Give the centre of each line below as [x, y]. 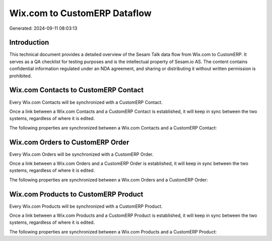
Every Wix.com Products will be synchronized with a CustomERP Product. [86, 206]
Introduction [29, 43]
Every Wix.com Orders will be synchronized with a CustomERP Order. [81, 154]
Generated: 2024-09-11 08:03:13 [43, 28]
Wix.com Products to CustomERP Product [76, 194]
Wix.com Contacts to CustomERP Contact [77, 90]
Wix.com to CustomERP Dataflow [80, 13]
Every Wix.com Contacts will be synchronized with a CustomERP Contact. [86, 102]
